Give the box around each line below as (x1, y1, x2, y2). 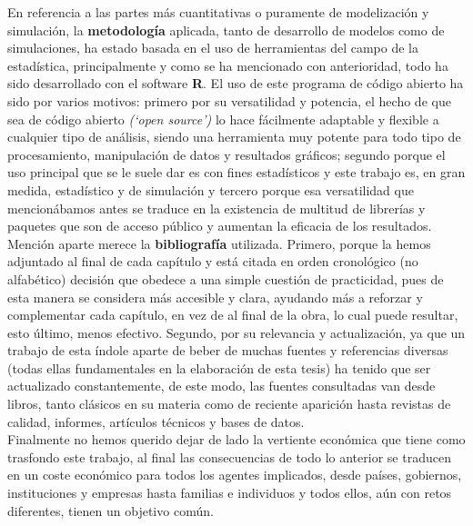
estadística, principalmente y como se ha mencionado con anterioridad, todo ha (7, 55, 448, 74)
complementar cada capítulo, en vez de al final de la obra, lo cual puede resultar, (7, 305, 458, 324)
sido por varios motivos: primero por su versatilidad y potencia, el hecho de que (7, 91, 451, 110)
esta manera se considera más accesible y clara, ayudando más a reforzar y (7, 287, 423, 306)
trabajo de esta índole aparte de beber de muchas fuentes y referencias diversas (7, 341, 448, 360)
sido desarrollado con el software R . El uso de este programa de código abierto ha (7, 74, 464, 93)
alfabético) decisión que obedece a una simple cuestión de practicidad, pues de (7, 269, 444, 288)
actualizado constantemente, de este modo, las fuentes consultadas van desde (7, 376, 436, 395)
